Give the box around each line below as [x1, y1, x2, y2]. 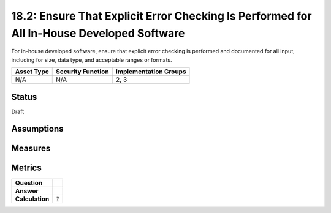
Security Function [56, 67, 110, 76]
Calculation [15, 195, 50, 203]
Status [11, 92, 37, 102]
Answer [15, 187, 39, 195]
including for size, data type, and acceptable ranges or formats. [11, 56, 172, 64]
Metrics [11, 163, 42, 173]
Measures [11, 143, 51, 154]
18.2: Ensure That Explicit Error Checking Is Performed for [11, 9, 312, 23]
